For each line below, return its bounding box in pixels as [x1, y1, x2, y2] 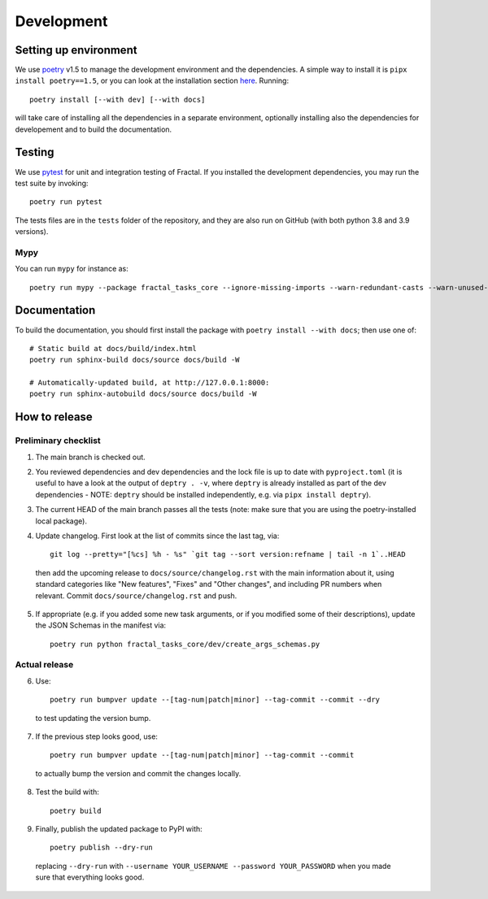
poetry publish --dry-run [50, 843, 154, 853]
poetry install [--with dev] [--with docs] [29, 94, 206, 104]
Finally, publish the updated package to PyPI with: [35, 823, 203, 833]
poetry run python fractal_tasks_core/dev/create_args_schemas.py [50, 639, 320, 649]
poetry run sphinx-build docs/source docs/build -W [29, 355, 240, 365]
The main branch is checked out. [35, 452, 146, 462]
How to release [15, 410, 93, 424]
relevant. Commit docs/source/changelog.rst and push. [35, 590, 237, 601]
